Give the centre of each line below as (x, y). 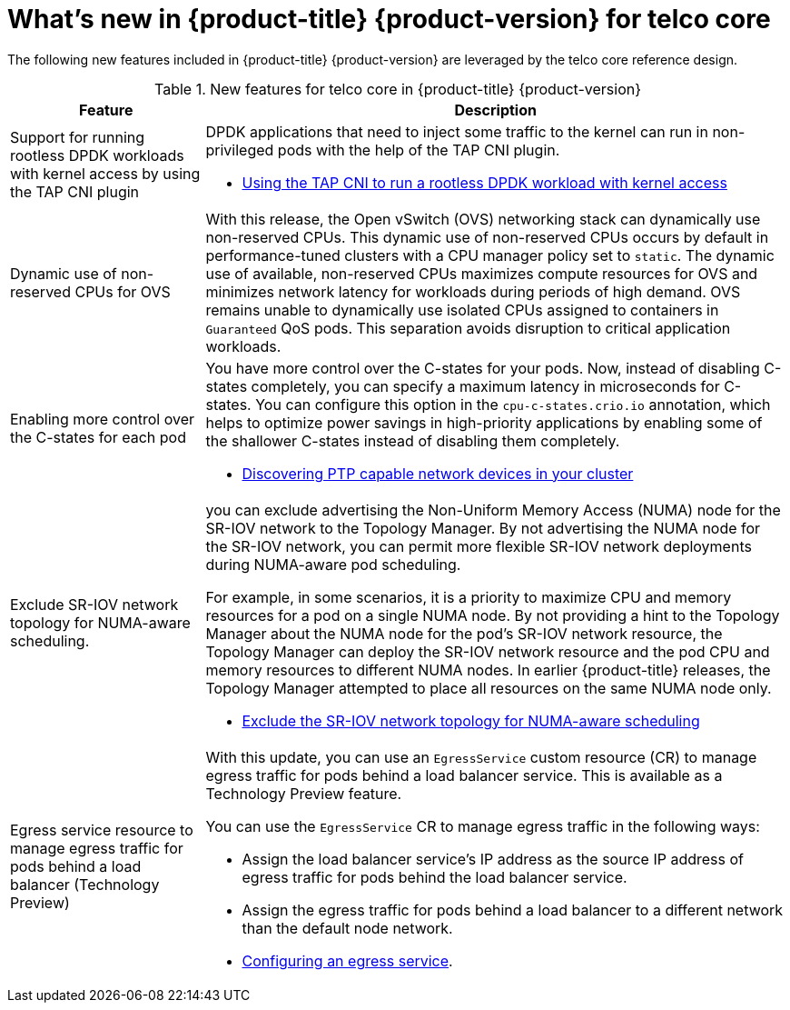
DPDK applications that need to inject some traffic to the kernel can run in (457, 131)
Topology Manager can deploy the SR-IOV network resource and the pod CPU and (488, 651)
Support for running (78, 137)
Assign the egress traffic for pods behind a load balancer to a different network (513, 910)
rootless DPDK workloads (97, 155)
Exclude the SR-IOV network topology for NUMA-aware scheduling (471, 720)
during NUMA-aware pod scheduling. (333, 564)
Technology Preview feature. (304, 793)
